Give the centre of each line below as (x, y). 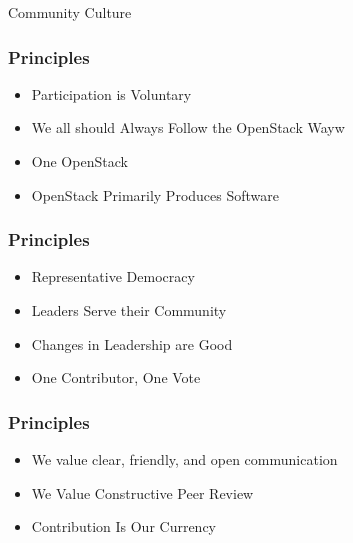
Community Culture (70, 12)
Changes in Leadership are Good (132, 343)
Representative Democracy (113, 276)
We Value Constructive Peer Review (142, 492)
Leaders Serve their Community (129, 310)
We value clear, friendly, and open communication (184, 459)
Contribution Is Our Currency (124, 526)
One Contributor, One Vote (116, 377)
